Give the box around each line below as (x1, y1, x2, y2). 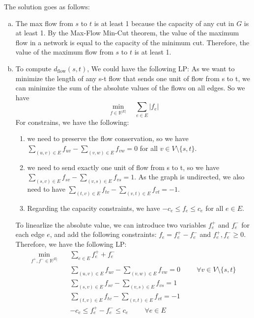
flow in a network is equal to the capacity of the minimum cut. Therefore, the (15, 37, 250, 47)
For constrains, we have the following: (15, 116, 129, 127)
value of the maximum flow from (15, 47, 113, 57)
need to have (27, 184, 65, 194)
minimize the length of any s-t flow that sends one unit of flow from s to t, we (15, 73, 250, 83)
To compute (15, 63, 52, 73)
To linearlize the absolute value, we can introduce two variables (15, 219, 206, 230)
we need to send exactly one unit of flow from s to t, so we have (27, 162, 220, 172)
